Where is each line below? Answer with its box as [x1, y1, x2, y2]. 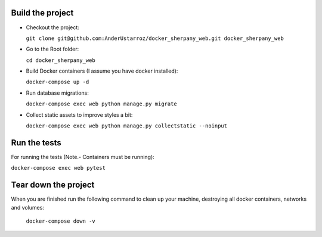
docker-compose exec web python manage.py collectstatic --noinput [26, 123, 228, 129]
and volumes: [11, 204, 45, 211]
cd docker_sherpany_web [26, 57, 95, 64]
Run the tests [11, 138, 62, 148]
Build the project [11, 8, 74, 18]
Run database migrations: [26, 89, 89, 96]
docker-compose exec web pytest [11, 164, 106, 171]
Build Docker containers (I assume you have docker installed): [26, 67, 178, 74]
